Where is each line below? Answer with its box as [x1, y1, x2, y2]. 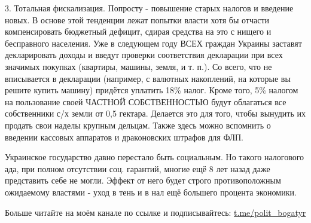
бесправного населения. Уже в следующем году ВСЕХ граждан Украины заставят [5, 36, 302, 49]
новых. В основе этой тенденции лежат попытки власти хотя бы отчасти [5, 13, 270, 26]
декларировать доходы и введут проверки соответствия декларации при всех [5, 48, 283, 61]
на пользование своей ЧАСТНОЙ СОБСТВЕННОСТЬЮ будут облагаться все [5, 95, 286, 108]
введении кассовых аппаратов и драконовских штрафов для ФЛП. [5, 130, 243, 143]
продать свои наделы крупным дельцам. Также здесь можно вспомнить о [5, 118, 271, 131]
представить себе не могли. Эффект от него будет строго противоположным [5, 174, 281, 187]
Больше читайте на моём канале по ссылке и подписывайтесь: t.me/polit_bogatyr [5, 206, 306, 218]
